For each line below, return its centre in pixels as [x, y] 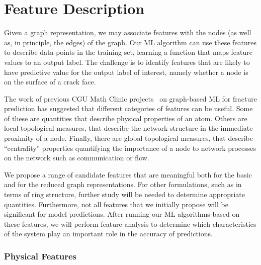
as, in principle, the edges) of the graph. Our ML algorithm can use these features [130, 42]
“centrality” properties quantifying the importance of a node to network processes [130, 148]
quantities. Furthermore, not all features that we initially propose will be [116, 204]
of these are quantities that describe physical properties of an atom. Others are [126, 118]
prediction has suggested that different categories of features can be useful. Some [128, 108]
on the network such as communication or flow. [77, 158]
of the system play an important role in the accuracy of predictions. [108, 234]
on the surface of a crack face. [50, 82]
